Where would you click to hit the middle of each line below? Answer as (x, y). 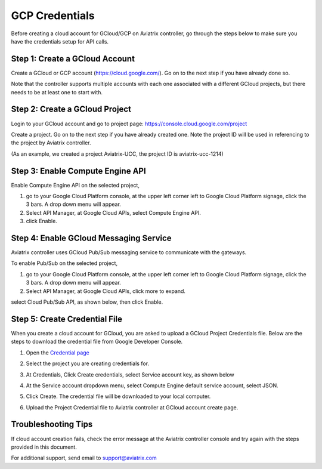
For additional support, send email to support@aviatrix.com (84, 458)
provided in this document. (44, 447)
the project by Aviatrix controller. (51, 143)
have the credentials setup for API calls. (60, 41)
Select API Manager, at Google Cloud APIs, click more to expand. (106, 291)
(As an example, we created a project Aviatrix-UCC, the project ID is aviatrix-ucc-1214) (117, 154)
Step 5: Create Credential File (66, 319)
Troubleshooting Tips (52, 425)
